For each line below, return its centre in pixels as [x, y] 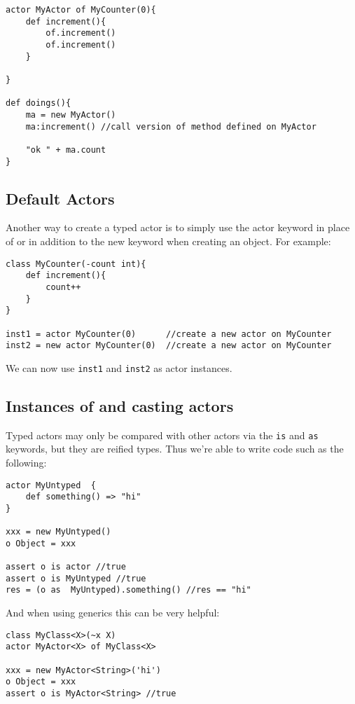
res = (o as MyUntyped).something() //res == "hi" [128, 590]
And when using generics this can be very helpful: [113, 613]
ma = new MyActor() [71, 115]
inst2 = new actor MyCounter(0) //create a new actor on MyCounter [169, 346]
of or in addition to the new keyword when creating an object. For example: [168, 241]
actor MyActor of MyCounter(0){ [81, 10]
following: [26, 462]
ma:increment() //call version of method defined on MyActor [171, 126]
